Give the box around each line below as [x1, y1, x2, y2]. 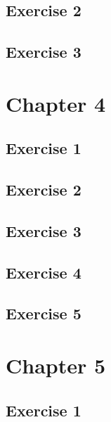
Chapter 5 [6, 351, 106, 380]
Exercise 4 [6, 261, 81, 283]
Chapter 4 [6, 89, 106, 117]
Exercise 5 [6, 302, 81, 324]
